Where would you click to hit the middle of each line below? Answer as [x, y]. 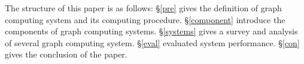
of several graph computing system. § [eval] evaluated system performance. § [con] [152, 42]
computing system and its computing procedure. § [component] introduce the [145, 19]
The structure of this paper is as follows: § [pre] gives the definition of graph [143, 8]
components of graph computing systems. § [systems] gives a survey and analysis [151, 31]
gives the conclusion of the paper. [66, 54]
